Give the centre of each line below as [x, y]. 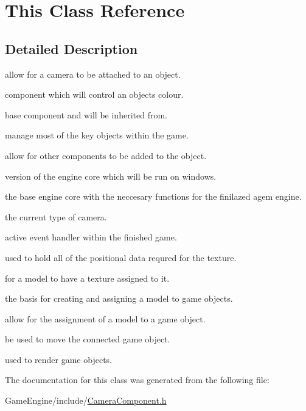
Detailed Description [71, 48]
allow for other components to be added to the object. [106, 155]
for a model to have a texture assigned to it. [87, 278]
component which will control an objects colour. [94, 94]
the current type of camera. [56, 216]
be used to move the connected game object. [88, 339]
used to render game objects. [58, 359]
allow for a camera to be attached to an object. [93, 74]
